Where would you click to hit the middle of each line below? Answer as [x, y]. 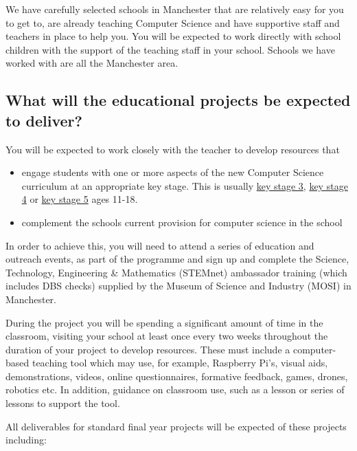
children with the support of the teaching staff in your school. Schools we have [170, 49]
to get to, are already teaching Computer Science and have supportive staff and [173, 22]
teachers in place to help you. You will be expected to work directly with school [173, 36]
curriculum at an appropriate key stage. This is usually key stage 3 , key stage [185, 185]
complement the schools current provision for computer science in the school [182, 222]
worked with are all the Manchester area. [92, 63]
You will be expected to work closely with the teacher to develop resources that [173, 149]
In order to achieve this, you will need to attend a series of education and [160, 245]
